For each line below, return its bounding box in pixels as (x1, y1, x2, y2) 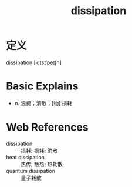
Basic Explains (6, 79, 79, 93)
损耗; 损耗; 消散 (21, 147, 58, 154)
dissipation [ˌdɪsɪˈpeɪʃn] (6, 59, 62, 66)
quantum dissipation (6, 167, 56, 174)
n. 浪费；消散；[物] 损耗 (14, 99, 73, 106)
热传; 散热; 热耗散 (21, 161, 63, 168)
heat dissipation (6, 153, 45, 161)
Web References (6, 121, 89, 134)
